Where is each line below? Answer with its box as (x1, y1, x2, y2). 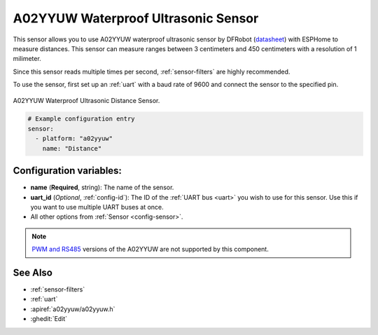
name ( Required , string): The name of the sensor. (30, 183, 174, 192)
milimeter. (13, 55, 41, 63)
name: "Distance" (42, 144, 102, 152)
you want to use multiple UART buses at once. (30, 203, 164, 211)
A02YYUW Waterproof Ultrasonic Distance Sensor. (13, 96, 160, 104)
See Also (13, 266, 52, 278)
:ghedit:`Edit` (30, 315, 68, 323)
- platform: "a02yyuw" (35, 135, 113, 143)
